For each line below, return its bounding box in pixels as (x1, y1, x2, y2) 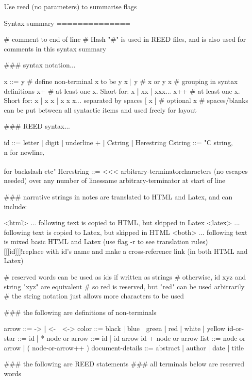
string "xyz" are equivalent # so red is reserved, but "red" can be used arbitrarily (4, 281, 245, 291)
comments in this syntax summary (4, 43, 106, 53)
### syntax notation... (4, 60, 76, 70)
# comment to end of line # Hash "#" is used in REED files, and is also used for (4, 34, 246, 44)
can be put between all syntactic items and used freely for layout (4, 104, 197, 115)
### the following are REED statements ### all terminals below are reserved (4, 359, 245, 369)
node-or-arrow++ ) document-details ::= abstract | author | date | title (32, 342, 244, 352)
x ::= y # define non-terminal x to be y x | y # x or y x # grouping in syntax (4, 76, 238, 86)
